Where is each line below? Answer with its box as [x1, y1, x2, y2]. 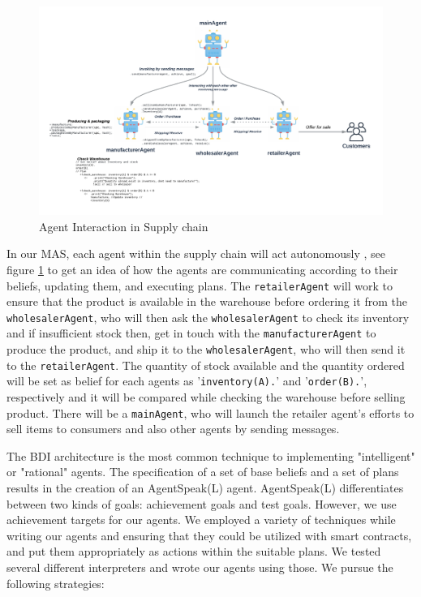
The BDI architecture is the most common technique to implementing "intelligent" [6, 447, 415, 464]
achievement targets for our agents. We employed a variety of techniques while [6, 511, 396, 528]
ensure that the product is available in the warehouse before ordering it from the [6, 293, 408, 310]
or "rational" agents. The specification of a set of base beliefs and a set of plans [6, 463, 399, 480]
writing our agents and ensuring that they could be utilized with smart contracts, [6, 526, 412, 543]
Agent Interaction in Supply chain [39, 217, 208, 234]
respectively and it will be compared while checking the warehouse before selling [6, 389, 406, 406]
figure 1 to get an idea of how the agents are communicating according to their [6, 260, 398, 277]
